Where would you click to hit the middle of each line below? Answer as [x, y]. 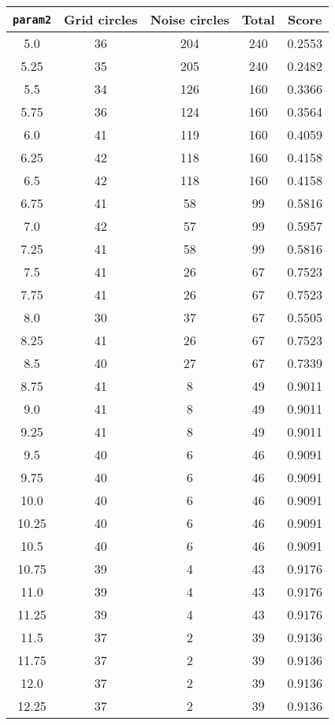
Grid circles [101, 19]
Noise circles [190, 19]
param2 [32, 19]
